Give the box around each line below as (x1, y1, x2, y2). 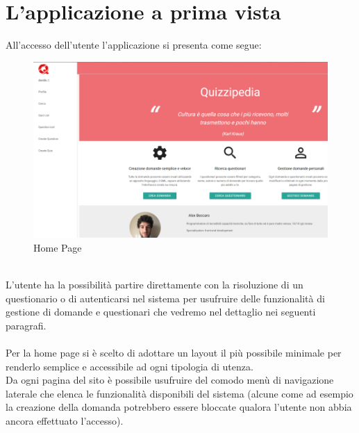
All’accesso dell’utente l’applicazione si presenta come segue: (6, 38, 262, 52)
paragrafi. (6, 318, 47, 332)
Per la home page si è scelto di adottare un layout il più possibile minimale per (6, 345, 342, 360)
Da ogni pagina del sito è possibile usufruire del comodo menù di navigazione (6, 373, 334, 387)
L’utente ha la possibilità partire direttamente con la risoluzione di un (6, 277, 303, 292)
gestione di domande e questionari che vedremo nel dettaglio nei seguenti (6, 304, 316, 319)
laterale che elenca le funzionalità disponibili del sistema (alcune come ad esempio (6, 386, 353, 400)
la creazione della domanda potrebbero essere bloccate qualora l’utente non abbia (6, 400, 352, 414)
